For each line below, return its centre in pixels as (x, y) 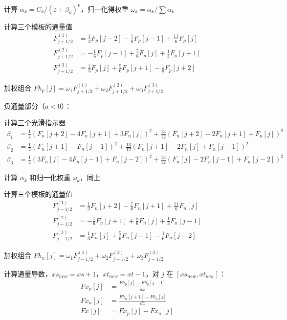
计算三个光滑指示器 (35, 122)
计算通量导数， (28, 273)
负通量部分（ (24, 106)
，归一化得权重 (104, 9)
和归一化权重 (50, 177)
